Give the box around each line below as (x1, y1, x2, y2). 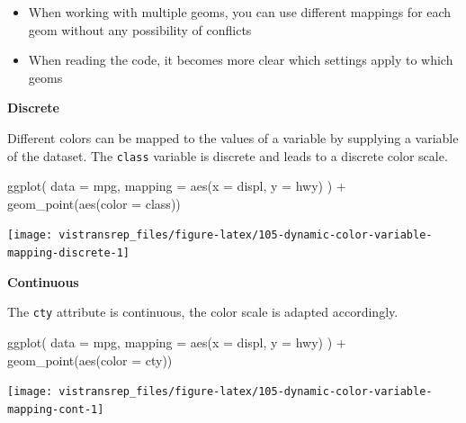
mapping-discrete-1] (7, 247, 130, 260)
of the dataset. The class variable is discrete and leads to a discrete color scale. (7, 146, 448, 165)
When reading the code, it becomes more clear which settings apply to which (28, 50, 453, 69)
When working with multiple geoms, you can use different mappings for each (28, 3, 452, 21)
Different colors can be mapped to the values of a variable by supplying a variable (7, 128, 459, 147)
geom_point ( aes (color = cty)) (7, 350, 173, 369)
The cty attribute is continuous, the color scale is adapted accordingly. (7, 302, 399, 321)
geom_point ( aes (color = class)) (7, 193, 181, 212)
